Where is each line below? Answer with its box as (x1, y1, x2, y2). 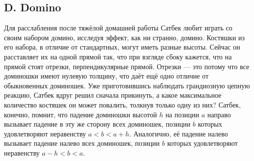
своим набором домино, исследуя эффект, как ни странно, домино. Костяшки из (4, 32, 245, 42)
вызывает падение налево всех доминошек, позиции (4, 138, 160, 148)
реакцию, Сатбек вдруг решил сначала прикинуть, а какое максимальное (4, 90, 222, 100)
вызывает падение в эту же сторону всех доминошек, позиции (4, 119, 190, 129)
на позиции (165, 109, 199, 119)
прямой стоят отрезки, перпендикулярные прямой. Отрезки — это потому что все (4, 61, 250, 71)
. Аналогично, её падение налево (129, 128, 228, 138)
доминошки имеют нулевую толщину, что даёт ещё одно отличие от (4, 71, 209, 81)
